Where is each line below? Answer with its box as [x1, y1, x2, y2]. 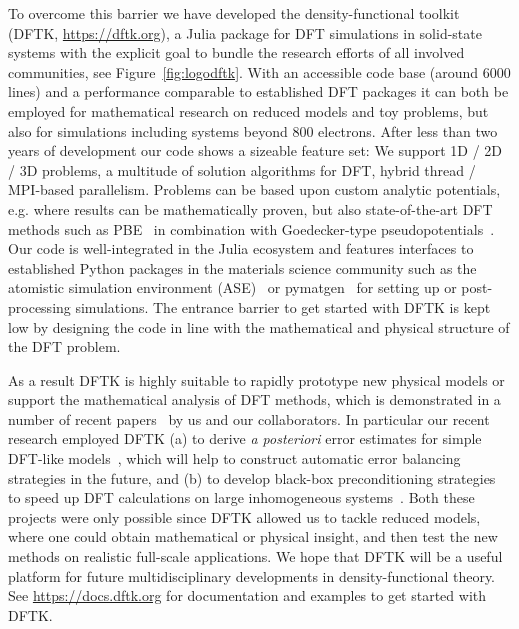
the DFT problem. [8, 336, 121, 357]
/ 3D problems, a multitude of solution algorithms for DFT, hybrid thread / [8, 159, 476, 180]
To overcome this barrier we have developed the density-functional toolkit [8, 3, 460, 23]
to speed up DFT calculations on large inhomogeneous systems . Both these [8, 487, 475, 508]
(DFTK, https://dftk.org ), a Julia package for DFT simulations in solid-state [8, 22, 482, 43]
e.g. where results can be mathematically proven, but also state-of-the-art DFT [8, 198, 493, 219]
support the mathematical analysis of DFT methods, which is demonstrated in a [8, 389, 501, 410]
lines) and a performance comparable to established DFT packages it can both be [8, 81, 509, 102]
